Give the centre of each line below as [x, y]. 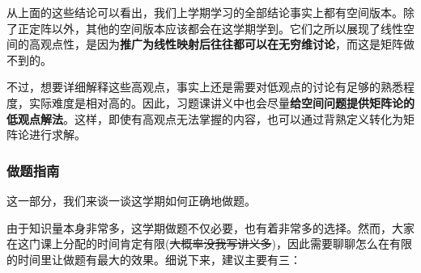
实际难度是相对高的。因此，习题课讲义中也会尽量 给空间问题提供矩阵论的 [221, 102]
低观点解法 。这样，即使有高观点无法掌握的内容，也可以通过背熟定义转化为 [205, 118]
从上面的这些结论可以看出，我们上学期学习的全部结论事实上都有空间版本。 [205, 12]
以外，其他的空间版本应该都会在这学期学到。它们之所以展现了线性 [227, 28]
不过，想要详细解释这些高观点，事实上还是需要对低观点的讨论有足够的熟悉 [205, 87]
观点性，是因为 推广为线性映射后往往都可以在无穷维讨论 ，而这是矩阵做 [227, 44]
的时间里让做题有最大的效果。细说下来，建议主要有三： [154, 259]
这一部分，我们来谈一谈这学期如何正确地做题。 [131, 200]
